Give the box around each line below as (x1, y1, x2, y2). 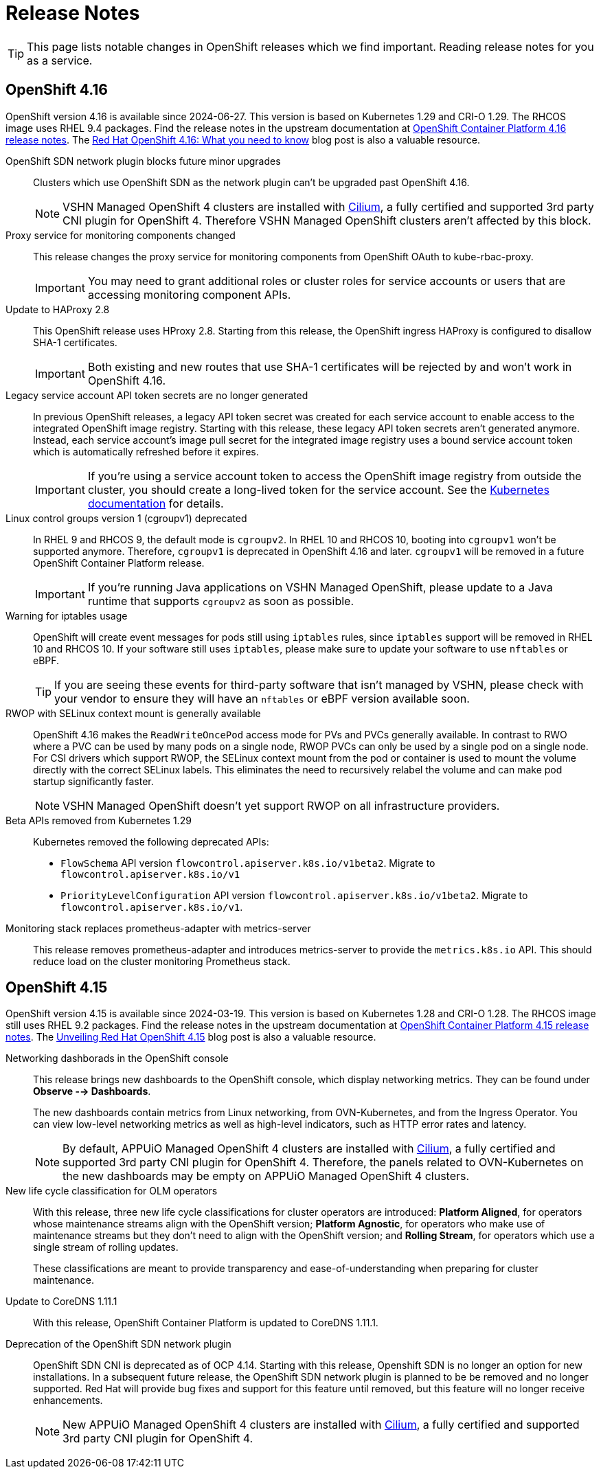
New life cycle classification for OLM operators (5, 1185, 218, 1197)
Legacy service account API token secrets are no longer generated (5, 389, 308, 401)
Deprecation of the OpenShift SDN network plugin (5, 1338, 231, 1350)
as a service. (27, 53, 93, 67)
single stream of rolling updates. (33, 1241, 179, 1254)
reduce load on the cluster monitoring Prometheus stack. (33, 955, 291, 967)
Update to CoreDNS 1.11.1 (5, 1295, 117, 1308)
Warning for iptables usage (5, 609, 128, 622)
